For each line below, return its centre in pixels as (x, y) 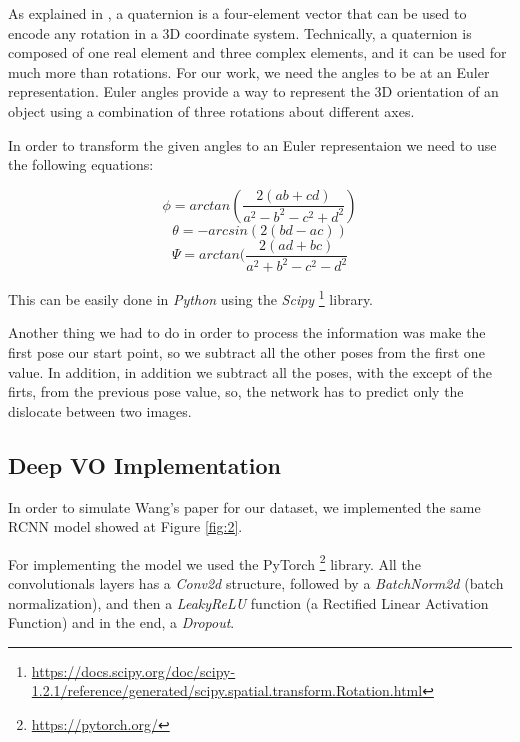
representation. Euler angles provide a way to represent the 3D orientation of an (253, 91)
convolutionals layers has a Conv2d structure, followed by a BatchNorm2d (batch (256, 583)
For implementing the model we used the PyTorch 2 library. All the (214, 562)
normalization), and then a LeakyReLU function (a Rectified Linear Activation (248, 602)
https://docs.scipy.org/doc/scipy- (133, 670)
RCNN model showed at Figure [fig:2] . (125, 526)
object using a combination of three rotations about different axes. (211, 110)
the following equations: (81, 164)
